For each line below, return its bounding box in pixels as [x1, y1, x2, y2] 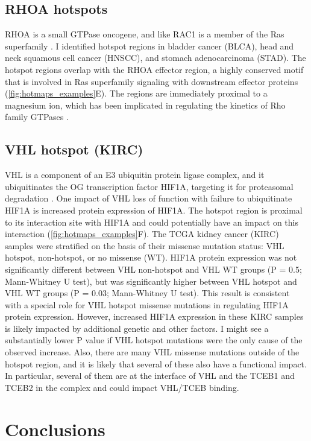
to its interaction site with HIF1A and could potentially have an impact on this [5, 215, 298, 228]
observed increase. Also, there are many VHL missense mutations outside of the [5, 346, 300, 358]
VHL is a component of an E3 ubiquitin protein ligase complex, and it [5, 168, 265, 181]
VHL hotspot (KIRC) [5, 140, 143, 159]
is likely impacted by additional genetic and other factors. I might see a [5, 322, 269, 334]
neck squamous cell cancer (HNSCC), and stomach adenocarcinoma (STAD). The [5, 51, 306, 64]
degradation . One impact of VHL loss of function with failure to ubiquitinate [5, 192, 292, 205]
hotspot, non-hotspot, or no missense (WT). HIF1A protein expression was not [5, 251, 297, 264]
